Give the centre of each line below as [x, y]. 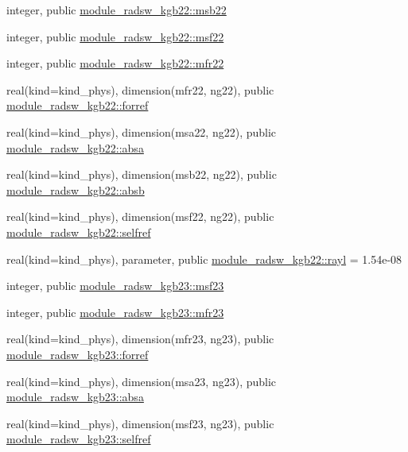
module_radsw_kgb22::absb [76, 189]
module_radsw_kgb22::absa [75, 147]
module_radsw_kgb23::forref [78, 354]
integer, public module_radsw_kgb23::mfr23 [115, 312]
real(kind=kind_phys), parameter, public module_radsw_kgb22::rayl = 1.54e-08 [204, 259]
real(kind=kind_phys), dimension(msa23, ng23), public [142, 381]
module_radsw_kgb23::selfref [79, 439]
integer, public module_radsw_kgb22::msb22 [117, 10]
